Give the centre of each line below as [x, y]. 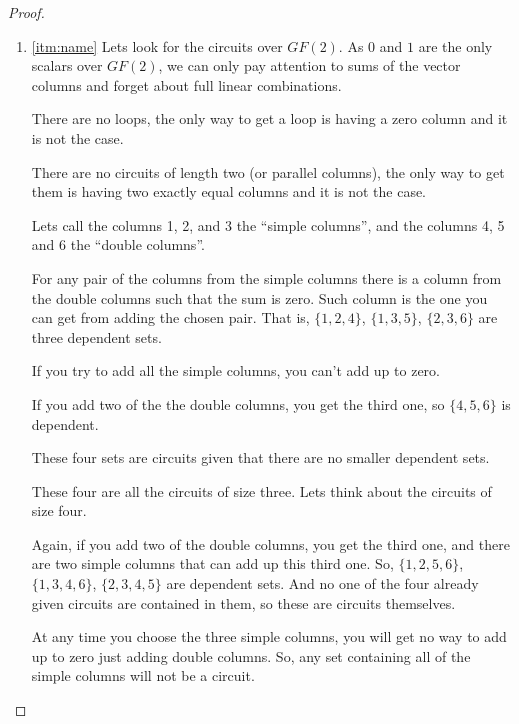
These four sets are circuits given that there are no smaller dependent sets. [260, 457]
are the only [455, 45]
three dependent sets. [96, 336]
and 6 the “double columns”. [118, 244]
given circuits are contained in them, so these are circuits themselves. [243, 602]
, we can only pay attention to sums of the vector [309, 65]
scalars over [67, 65]
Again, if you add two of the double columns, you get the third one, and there [270, 543]
